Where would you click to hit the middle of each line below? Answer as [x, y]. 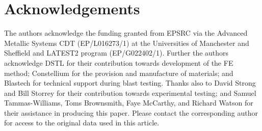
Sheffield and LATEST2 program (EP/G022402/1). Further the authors [116, 53]
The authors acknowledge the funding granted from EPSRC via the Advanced [126, 33]
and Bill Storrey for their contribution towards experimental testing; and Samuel [130, 93]
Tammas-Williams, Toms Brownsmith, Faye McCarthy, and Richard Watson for [129, 103]
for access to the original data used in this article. [82, 123]
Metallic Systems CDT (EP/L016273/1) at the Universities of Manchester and [127, 43]
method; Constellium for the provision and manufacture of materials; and [119, 73]
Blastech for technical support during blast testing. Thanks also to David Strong [130, 83]
